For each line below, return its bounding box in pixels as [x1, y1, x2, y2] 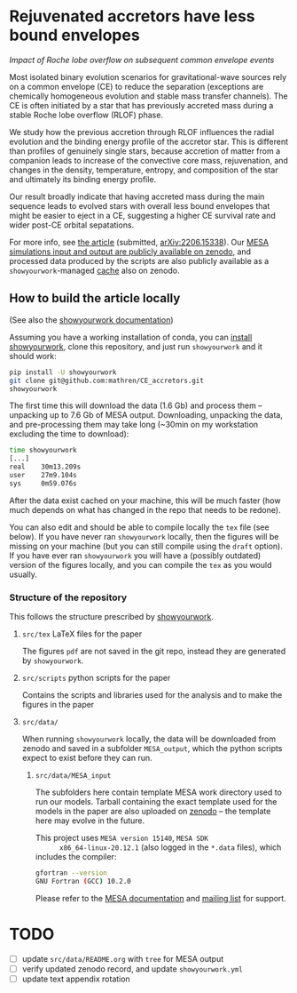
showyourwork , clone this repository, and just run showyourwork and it [9, 340, 263, 352]
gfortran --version [35, 869, 108, 877]
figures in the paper [21, 700, 95, 710]
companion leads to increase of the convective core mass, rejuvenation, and [9, 155, 288, 165]
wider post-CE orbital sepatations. [9, 220, 135, 230]
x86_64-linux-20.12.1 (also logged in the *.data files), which [59, 842, 282, 853]
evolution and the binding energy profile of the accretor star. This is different [9, 136, 288, 147]
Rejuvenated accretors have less [9, 6, 255, 27]
